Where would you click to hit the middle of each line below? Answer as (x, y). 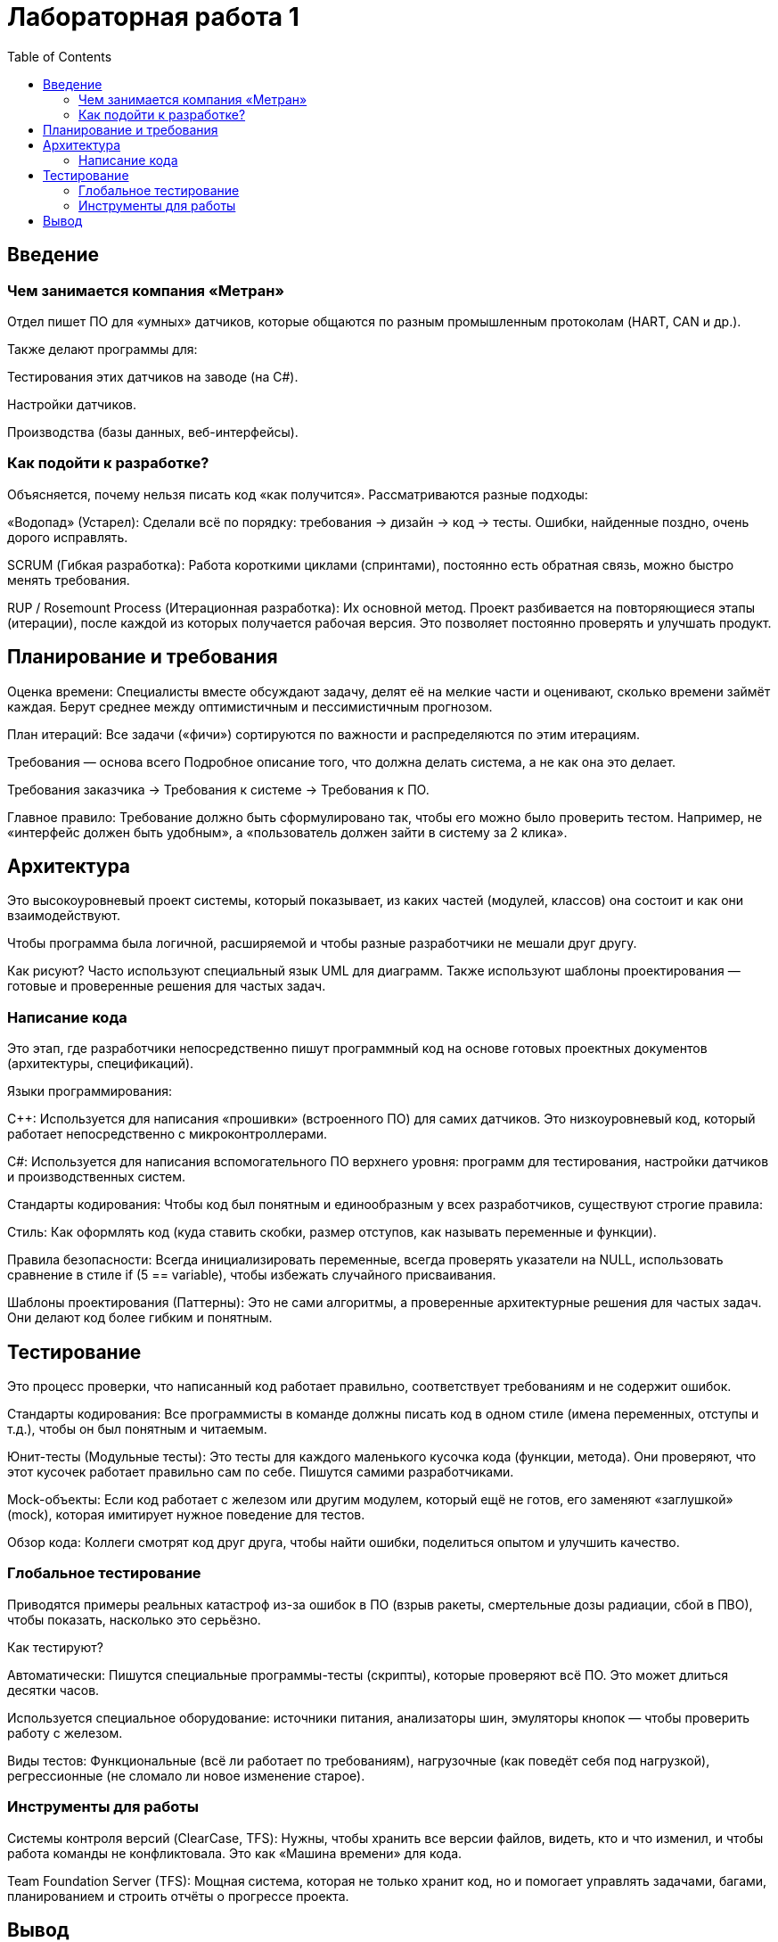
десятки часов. (53, 1690)
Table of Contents (60, 56)
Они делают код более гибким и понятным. (140, 1318)
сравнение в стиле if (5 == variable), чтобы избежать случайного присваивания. (252, 1275)
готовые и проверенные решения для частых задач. (167, 986)
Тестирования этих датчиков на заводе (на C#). (153, 376)
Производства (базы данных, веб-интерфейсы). (153, 432)
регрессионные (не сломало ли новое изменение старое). (186, 1775)
